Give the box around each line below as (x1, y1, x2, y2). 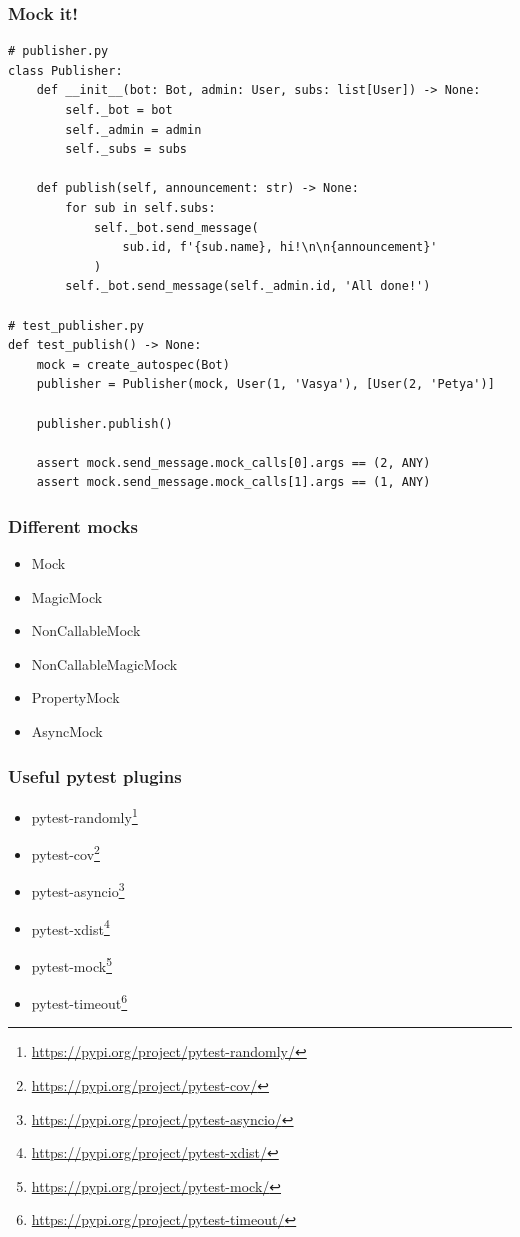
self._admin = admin (65, 122, 202, 137)
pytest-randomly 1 (31, 803, 138, 827)
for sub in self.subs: (65, 200, 216, 215)
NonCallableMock (31, 620, 141, 641)
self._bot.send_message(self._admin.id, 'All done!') (65, 279, 431, 294)
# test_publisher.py (8, 318, 145, 333)
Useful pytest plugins (8, 763, 182, 788)
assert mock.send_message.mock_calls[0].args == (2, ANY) (36, 455, 431, 470)
